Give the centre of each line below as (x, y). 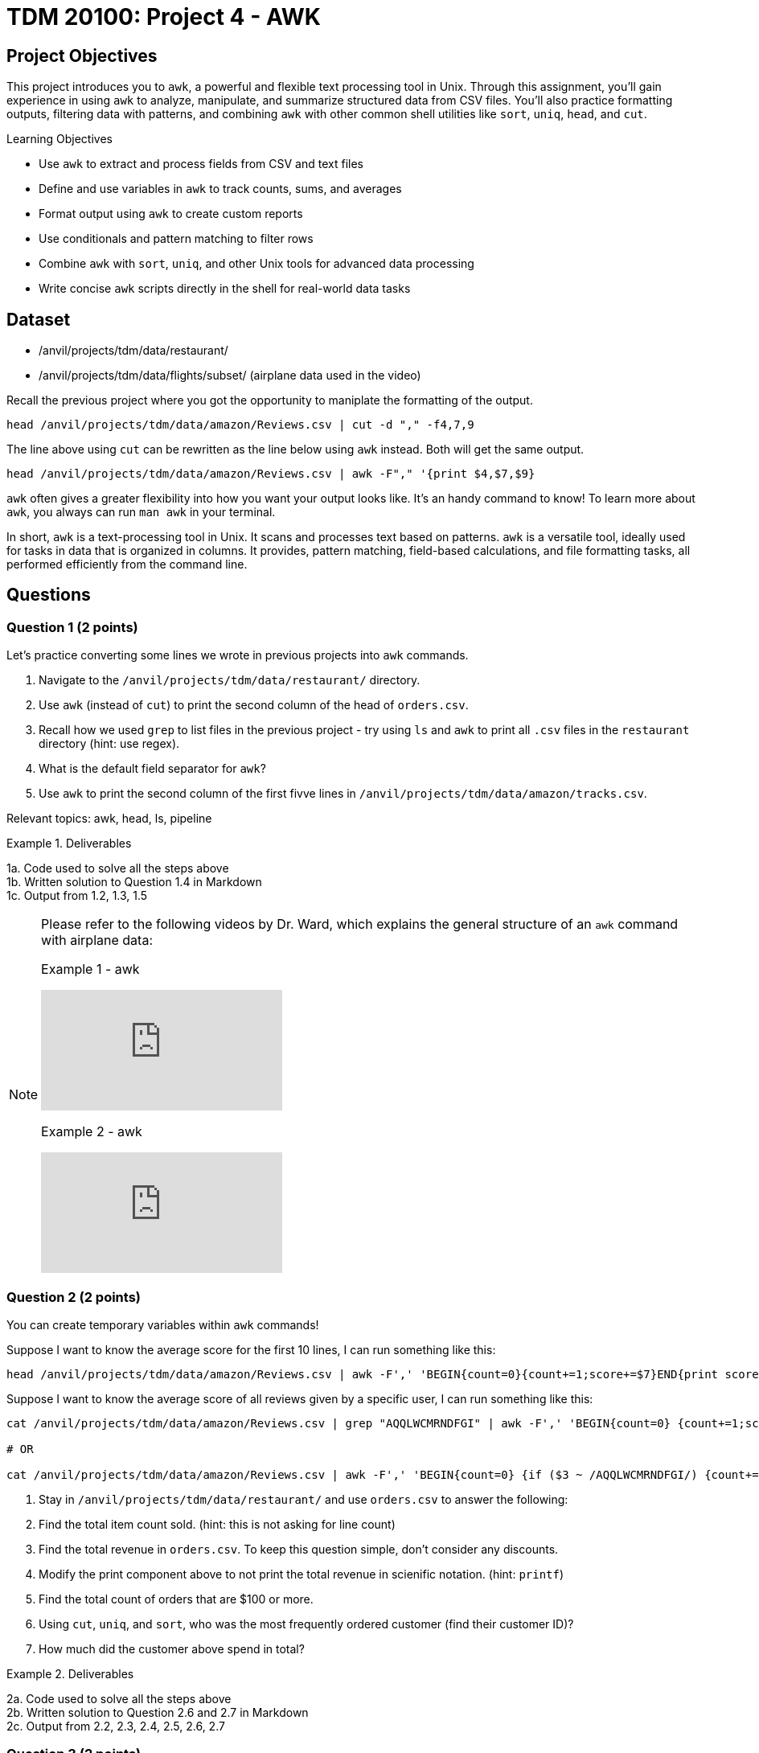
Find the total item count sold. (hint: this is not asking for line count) (217, 1524)
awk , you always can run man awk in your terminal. (141, 512)
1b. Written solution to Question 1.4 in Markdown (134, 882)
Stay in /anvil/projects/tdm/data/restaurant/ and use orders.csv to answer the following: (304, 1499)
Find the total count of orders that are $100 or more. (176, 1599)
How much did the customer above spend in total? (172, 1648)
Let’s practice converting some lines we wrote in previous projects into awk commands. (238, 655)
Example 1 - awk (90, 969)
